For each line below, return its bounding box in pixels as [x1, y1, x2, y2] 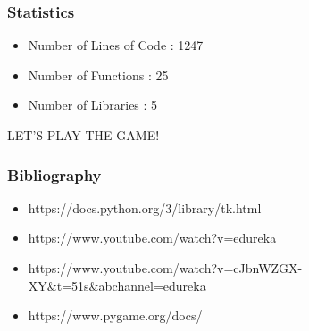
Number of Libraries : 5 [28, 95, 158, 114]
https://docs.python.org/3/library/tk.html [28, 198, 262, 217]
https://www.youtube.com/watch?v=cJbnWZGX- [28, 259, 303, 277]
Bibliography [7, 163, 102, 186]
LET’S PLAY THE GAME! [7, 126, 160, 144]
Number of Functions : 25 [28, 65, 169, 84]
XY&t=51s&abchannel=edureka [28, 276, 206, 294]
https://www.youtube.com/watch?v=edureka [28, 228, 277, 247]
